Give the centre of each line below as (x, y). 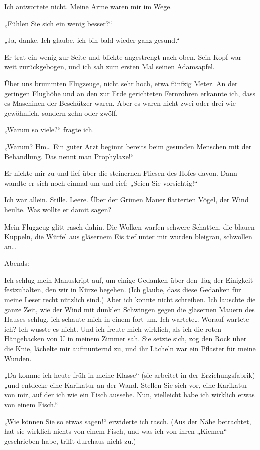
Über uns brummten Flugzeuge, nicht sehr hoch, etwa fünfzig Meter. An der (121, 83)
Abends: (17, 263)
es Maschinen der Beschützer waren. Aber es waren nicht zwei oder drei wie (120, 103)
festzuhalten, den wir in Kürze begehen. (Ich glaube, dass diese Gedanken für (123, 289)
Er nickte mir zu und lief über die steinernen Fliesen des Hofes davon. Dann (121, 173)
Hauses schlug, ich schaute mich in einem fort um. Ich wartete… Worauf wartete (127, 319)
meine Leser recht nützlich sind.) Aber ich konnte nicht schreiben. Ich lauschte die (130, 299)
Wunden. (18, 358)
